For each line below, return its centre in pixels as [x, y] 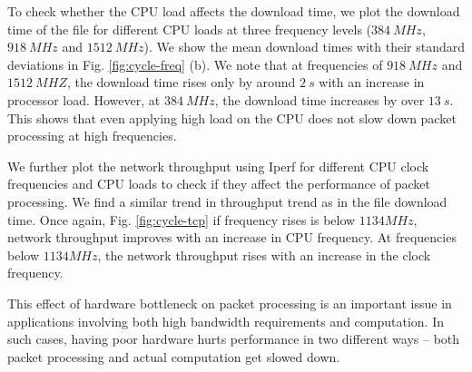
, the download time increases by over [320, 99]
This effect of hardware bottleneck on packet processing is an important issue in [230, 303]
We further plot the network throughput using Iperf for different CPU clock [218, 166]
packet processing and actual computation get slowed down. [174, 356]
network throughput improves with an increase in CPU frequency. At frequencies [232, 237]
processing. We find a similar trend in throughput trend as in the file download [227, 201]
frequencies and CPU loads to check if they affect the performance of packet [219, 184]
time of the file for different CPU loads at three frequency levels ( [190, 29]
